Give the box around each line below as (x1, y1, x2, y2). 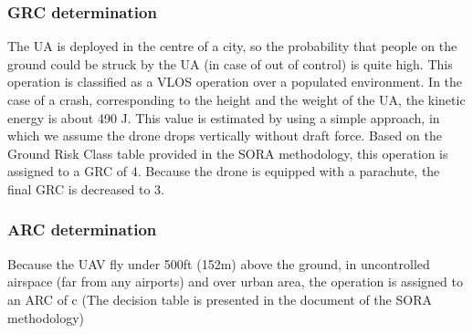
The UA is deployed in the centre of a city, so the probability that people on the (7, 37, 457, 56)
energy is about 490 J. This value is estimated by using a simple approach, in (7, 108, 440, 127)
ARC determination (7, 218, 157, 241)
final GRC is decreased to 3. (7, 179, 164, 198)
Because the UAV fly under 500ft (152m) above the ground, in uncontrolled (7, 254, 430, 273)
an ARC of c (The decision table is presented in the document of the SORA (7, 289, 432, 308)
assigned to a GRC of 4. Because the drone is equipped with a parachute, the (7, 162, 440, 181)
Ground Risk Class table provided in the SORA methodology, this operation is (7, 143, 448, 162)
